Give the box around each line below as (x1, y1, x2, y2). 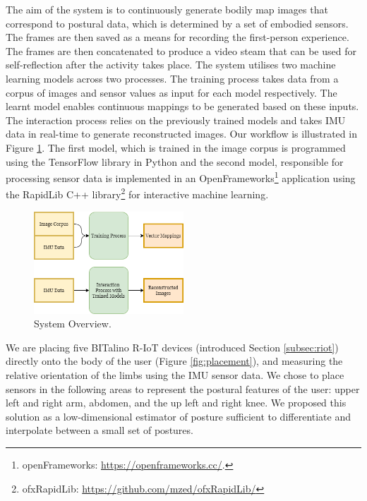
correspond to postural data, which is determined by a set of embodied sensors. (6, 16, 349, 30)
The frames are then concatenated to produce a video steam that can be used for (6, 43, 356, 58)
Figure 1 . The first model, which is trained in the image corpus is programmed (6, 140, 346, 155)
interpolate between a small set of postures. (6, 423, 193, 437)
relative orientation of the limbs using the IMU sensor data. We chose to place (6, 368, 344, 382)
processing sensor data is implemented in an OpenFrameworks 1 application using (6, 169, 356, 185)
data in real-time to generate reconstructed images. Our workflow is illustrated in (6, 126, 357, 141)
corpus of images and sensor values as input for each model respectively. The (6, 85, 337, 99)
